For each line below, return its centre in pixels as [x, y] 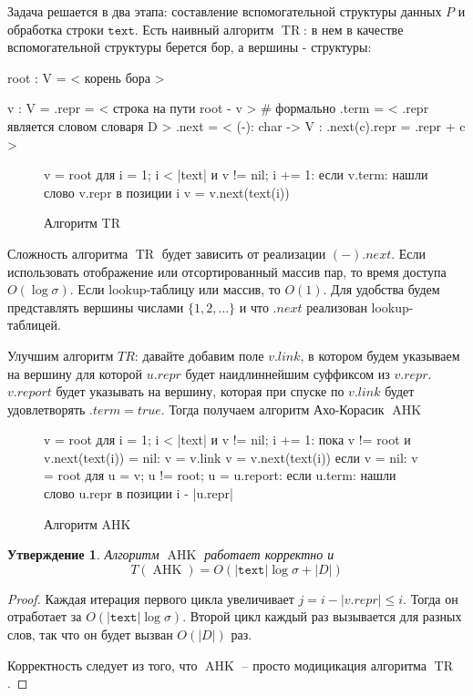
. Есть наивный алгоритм [204, 29]
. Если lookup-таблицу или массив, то [175, 289]
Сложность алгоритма [68, 253]
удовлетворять [46, 409]
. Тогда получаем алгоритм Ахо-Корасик [272, 409]
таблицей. [34, 325]
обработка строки [56, 29]
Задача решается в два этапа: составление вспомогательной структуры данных [225, 11]
